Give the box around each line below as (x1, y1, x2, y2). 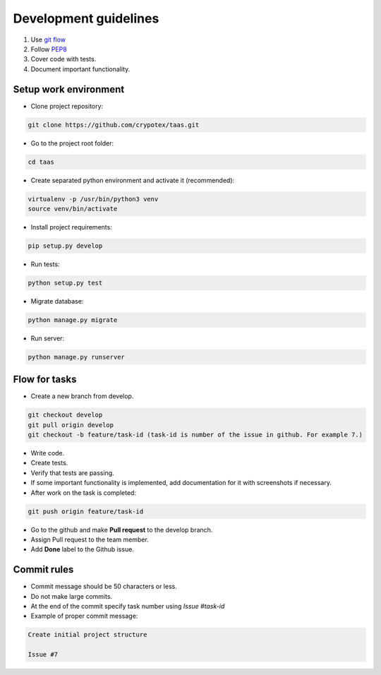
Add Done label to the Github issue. (30, 545, 134, 554)
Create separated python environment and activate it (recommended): (30, 176, 235, 184)
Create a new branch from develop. (30, 392, 134, 400)
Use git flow (30, 35, 66, 44)
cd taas (28, 157, 54, 166)
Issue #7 (28, 650, 59, 659)
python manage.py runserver (28, 353, 125, 361)
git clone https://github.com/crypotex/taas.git (28, 121, 200, 129)
